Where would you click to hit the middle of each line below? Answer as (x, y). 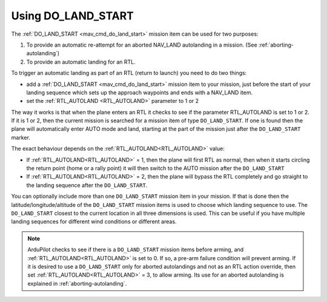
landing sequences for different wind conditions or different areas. (94, 222)
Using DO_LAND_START (73, 16)
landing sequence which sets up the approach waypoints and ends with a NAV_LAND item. (140, 92)
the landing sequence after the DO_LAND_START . (87, 185)
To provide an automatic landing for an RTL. (81, 62)
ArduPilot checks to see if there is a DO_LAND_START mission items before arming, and (136, 250)
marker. (21, 137)
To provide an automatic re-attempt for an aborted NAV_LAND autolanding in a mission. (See (142, 45)
